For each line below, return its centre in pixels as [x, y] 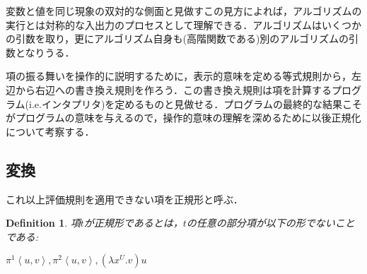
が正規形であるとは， [133, 223]
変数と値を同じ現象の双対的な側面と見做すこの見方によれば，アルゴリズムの [184, 11]
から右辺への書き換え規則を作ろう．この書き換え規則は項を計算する [173, 89]
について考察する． [50, 131]
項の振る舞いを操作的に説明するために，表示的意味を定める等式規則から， [179, 76]
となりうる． [45, 52]
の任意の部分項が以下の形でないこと [270, 223]
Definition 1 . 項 [43, 223]
